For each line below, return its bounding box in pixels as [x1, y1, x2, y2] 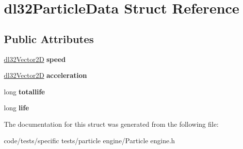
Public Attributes [4, 31, 94, 46]
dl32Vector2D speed [4, 54, 66, 64]
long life [4, 103, 29, 113]
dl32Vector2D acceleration [4, 70, 87, 80]
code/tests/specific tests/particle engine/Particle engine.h [4, 135, 175, 145]
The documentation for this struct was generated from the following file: [4, 119, 219, 129]
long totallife [4, 86, 45, 96]
